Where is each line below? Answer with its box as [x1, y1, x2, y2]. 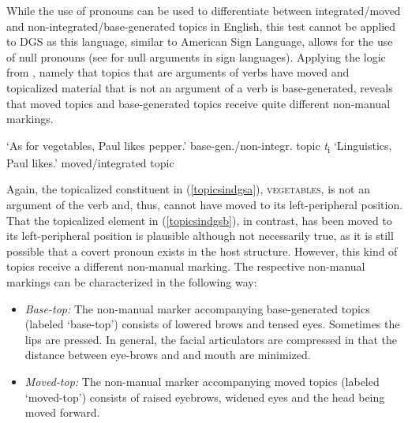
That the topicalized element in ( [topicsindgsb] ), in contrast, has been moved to [6, 211, 392, 228]
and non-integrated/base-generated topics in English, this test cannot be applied [6, 17, 396, 34]
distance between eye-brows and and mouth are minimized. [24, 346, 311, 363]
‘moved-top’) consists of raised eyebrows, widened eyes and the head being [24, 388, 385, 405]
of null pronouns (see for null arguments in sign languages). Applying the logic [6, 48, 386, 65]
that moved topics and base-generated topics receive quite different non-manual [6, 95, 391, 111]
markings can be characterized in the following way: [6, 274, 257, 290]
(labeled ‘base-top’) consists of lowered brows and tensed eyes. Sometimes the [24, 316, 400, 332]
